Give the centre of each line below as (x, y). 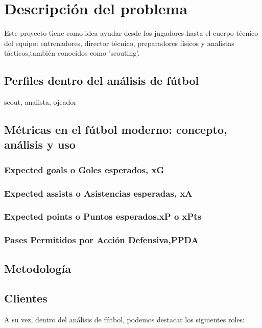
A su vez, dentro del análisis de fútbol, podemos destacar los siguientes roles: (124, 320)
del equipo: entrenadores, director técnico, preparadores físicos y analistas (119, 43)
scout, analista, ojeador (40, 102)
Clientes (26, 298)
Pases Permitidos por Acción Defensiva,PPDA (101, 240)
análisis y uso (40, 144)
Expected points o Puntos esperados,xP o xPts (103, 216)
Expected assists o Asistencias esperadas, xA (98, 193)
